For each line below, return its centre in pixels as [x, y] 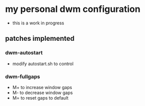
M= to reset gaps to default [40, 98]
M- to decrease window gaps [43, 93]
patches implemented [40, 39]
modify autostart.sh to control [43, 64]
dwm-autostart [24, 53]
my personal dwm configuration [73, 9]
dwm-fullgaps [23, 77]
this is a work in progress [38, 23]
